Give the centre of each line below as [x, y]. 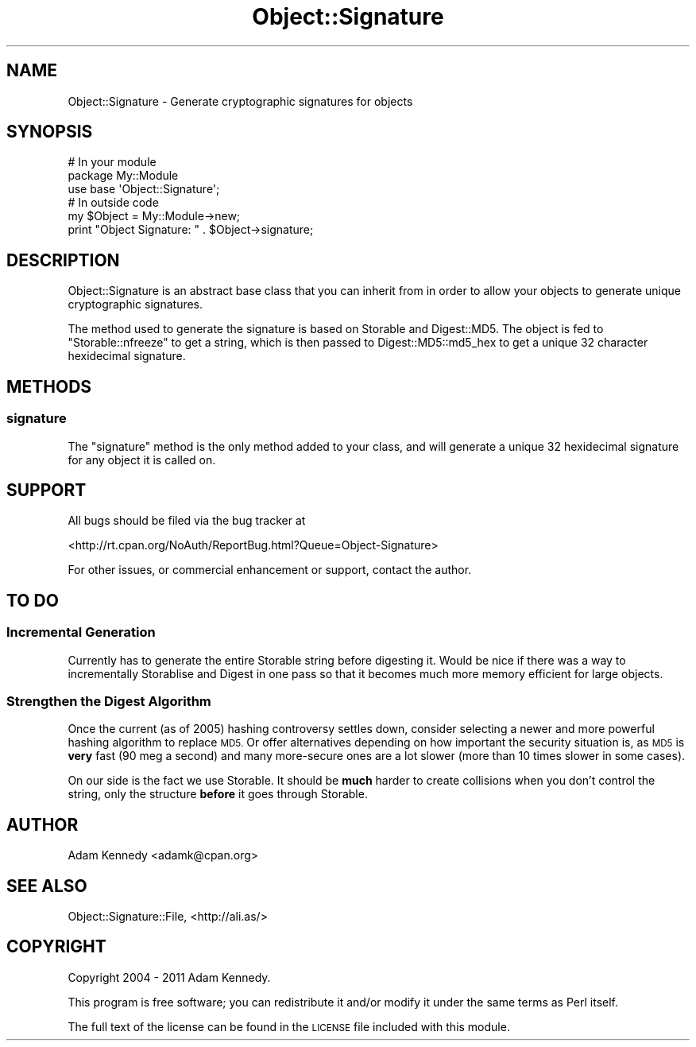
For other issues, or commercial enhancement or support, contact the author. [270, 570]
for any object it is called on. [142, 460]
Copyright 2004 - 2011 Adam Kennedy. [169, 977]
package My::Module [123, 176]
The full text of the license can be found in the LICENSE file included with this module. [289, 1026]
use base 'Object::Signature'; [144, 189]
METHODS [49, 386]
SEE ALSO [47, 886]
